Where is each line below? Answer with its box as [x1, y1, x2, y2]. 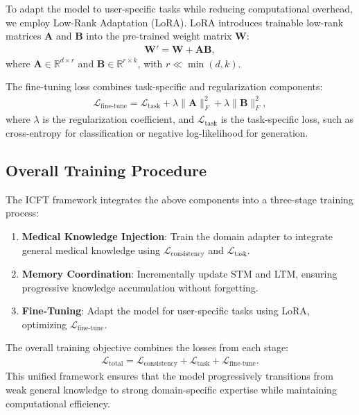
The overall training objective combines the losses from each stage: [6, 340, 289, 355]
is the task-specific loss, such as [220, 112, 354, 126]
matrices [6, 28, 42, 43]
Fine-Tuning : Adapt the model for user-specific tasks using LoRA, [21, 303, 310, 318]
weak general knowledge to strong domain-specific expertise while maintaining [6, 382, 337, 396]
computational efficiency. [6, 396, 110, 410]
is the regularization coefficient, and [42, 112, 195, 126]
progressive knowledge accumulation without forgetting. [21, 280, 259, 294]
